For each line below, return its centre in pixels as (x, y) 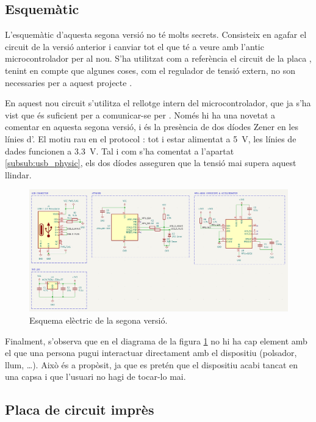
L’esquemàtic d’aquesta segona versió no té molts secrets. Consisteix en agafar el (156, 35)
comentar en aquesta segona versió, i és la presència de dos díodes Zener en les (152, 127)
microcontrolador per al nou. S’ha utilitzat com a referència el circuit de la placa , (158, 58)
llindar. (18, 174)
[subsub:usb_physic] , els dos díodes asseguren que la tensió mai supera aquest (151, 163)
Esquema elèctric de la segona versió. (99, 320)
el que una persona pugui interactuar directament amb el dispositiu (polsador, (151, 353)
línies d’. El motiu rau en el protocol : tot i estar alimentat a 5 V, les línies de (151, 138)
